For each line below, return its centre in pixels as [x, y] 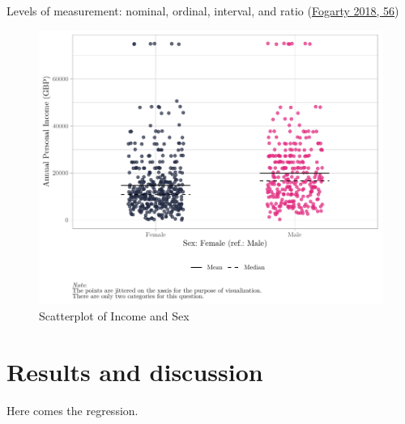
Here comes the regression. [72, 410]
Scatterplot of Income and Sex [114, 315]
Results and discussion [135, 371]
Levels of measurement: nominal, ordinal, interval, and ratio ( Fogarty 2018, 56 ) [203, 11]
